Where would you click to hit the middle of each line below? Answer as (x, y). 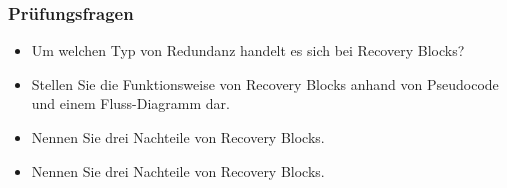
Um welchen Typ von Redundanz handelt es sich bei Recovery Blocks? (248, 50)
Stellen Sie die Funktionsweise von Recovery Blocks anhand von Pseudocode (265, 83)
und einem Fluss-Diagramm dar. (130, 103)
